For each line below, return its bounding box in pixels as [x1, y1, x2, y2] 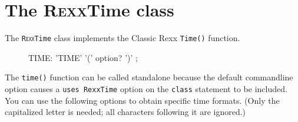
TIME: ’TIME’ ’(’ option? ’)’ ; [28, 51, 138, 63]
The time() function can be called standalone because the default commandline [5, 71, 293, 83]
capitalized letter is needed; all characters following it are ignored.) [5, 106, 246, 118]
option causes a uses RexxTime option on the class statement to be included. [5, 83, 287, 95]
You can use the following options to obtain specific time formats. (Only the [5, 94, 280, 106]
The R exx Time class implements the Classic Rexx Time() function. [5, 32, 240, 44]
